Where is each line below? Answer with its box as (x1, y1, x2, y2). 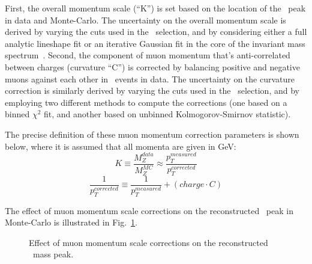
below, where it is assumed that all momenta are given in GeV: (5, 140, 236, 152)
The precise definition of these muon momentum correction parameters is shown (5, 127, 299, 140)
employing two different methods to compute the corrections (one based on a (5, 96, 287, 108)
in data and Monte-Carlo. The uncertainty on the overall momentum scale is (5, 13, 286, 26)
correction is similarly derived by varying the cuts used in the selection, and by (5, 84, 299, 97)
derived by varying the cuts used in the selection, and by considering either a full (5, 25, 307, 38)
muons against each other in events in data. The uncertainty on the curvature (5, 72, 295, 85)
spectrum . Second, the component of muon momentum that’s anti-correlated (5, 49, 290, 61)
